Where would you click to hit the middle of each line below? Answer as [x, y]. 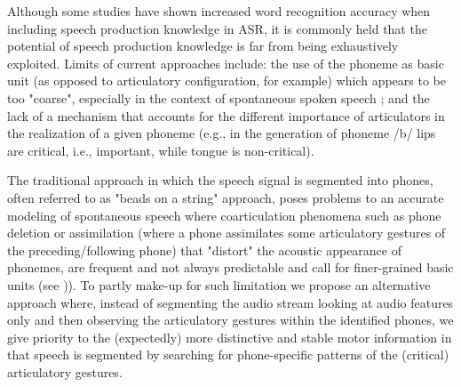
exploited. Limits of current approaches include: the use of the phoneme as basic [226, 63]
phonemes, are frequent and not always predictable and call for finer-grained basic [230, 267]
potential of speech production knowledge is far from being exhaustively [203, 46]
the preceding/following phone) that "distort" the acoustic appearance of [204, 250]
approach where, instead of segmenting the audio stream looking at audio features [230, 302]
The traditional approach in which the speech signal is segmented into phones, [220, 180]
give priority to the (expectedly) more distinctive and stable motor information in [230, 337]
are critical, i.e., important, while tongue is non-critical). [161, 150]
